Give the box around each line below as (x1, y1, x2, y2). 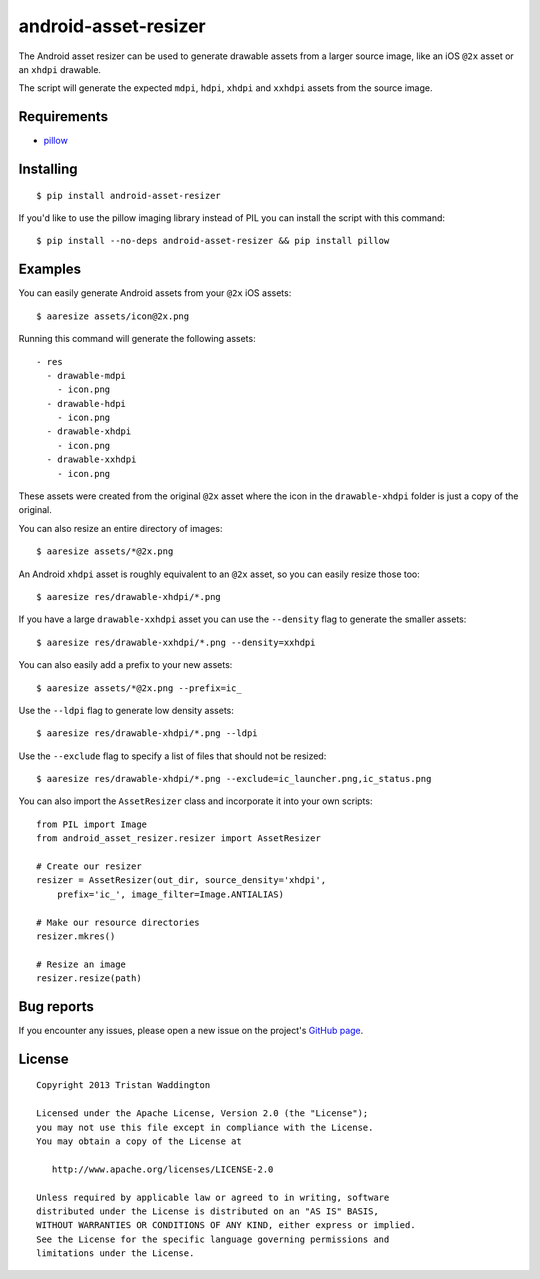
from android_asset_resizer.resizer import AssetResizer (36, 833, 322, 844)
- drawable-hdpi (46, 398, 127, 409)
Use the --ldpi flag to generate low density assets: (18, 704, 235, 716)
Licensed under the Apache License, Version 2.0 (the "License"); (36, 1108, 369, 1119)
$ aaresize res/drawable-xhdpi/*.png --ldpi (36, 728, 259, 739)
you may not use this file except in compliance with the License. (36, 1121, 374, 1133)
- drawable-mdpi (46, 370, 127, 381)
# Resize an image (36, 958, 127, 970)
